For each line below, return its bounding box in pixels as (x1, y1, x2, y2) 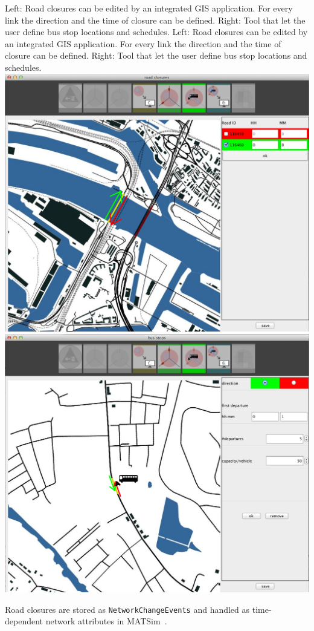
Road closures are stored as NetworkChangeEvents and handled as (5, 603, 250, 615)
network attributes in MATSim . (45, 615, 167, 627)
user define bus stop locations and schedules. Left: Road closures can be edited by (5, 25, 308, 38)
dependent (5, 615, 43, 627)
